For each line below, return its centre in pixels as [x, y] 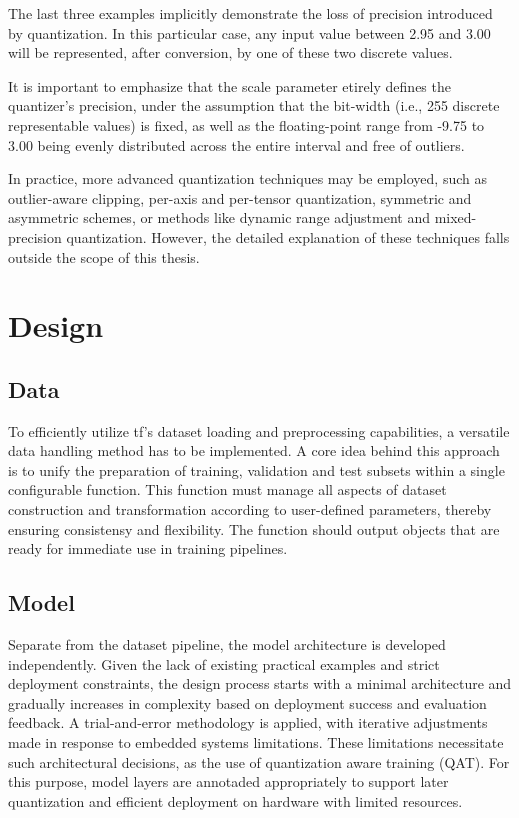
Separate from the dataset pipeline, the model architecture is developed [227, 644]
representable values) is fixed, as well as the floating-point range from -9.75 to [246, 124]
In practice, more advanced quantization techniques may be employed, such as [247, 178]
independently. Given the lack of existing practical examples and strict [224, 663]
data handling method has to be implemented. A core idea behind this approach [254, 450]
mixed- [455, 217]
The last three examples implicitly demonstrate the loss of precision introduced [250, 13]
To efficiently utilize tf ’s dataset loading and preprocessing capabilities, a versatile [259, 430]
